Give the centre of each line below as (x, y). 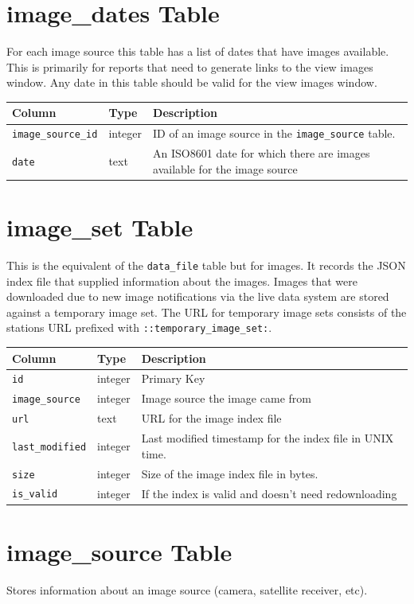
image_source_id (55, 135)
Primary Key (173, 378)
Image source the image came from (226, 398)
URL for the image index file (211, 418)
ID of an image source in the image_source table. (274, 133)
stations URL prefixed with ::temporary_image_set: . (139, 327)
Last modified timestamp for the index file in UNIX (268, 438)
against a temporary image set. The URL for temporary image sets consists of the (207, 312)
